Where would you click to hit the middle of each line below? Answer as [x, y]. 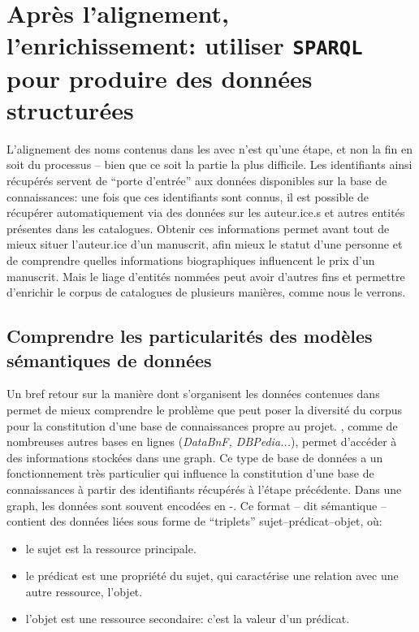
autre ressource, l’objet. [84, 591]
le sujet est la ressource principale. [111, 548]
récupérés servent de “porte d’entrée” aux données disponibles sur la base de [197, 180]
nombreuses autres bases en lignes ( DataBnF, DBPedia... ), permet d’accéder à [202, 442]
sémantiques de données [109, 359]
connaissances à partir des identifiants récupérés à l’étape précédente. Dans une [204, 489]
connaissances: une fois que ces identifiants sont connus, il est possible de [188, 196]
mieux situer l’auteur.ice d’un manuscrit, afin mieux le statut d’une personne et [205, 244]
